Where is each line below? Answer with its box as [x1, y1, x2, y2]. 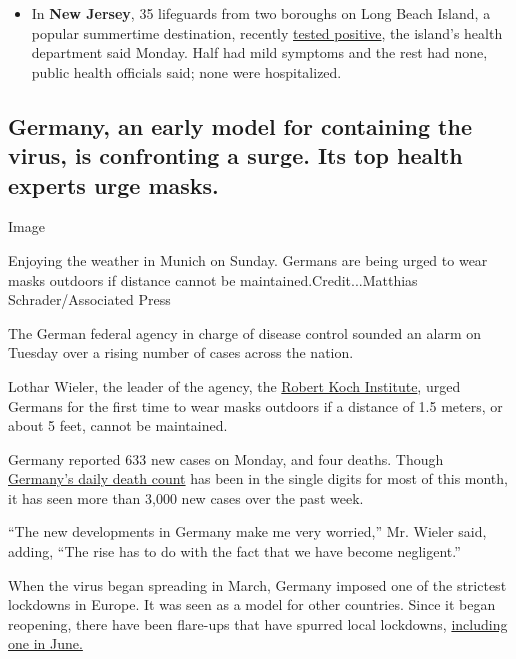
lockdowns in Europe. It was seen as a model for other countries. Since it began [8, 594, 496, 615]
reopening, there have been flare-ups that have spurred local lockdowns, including [8, 613, 508, 634]
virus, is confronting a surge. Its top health [8, 140, 463, 171]
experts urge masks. [8, 169, 219, 200]
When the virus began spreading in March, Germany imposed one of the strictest [8, 574, 507, 595]
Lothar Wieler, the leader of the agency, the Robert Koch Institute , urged [8, 375, 461, 396]
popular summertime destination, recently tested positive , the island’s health [31, 22, 503, 43]
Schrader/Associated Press [8, 289, 171, 310]
